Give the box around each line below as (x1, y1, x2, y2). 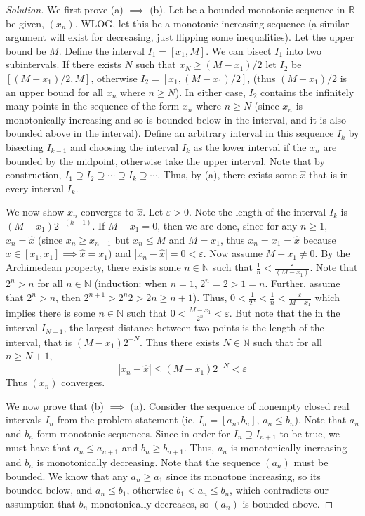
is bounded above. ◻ (242, 496, 333, 510)
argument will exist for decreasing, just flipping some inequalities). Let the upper (6, 29, 354, 44)
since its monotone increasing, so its (166, 468, 321, 483)
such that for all (253, 334, 322, 349)
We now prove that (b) (6, 398, 105, 413)
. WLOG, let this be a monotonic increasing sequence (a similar (74, 15, 350, 30)
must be (293, 454, 328, 469)
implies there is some (6, 305, 95, 320)
